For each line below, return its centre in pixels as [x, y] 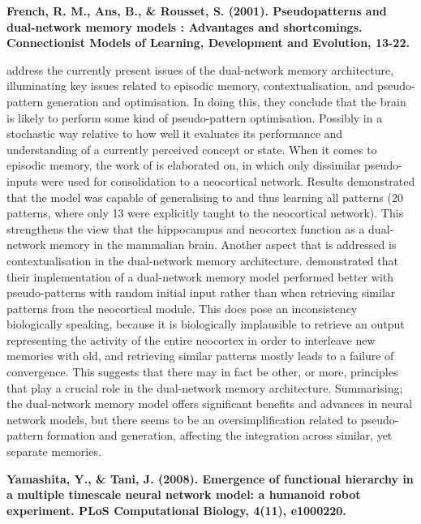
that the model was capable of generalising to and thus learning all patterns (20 [205, 197]
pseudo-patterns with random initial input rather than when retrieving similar [201, 292]
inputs [22, 180]
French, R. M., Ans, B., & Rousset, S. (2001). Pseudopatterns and [197, 11]
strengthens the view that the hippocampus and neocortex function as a [186, 228]
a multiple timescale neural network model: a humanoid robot [184, 494]
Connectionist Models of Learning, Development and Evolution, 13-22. [208, 43]
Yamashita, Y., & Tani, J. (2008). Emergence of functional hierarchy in [210, 478]
